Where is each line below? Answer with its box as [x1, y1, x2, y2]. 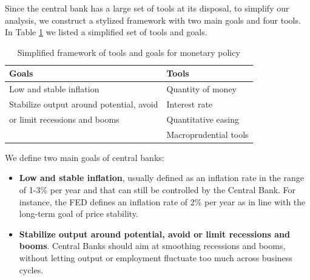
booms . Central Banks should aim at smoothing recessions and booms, [19, 239, 286, 252]
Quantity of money [166, 83, 237, 95]
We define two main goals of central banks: [5, 151, 164, 163]
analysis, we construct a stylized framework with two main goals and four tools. [5, 13, 301, 26]
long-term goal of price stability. [19, 207, 138, 220]
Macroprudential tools [166, 128, 249, 140]
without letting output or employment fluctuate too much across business [19, 251, 292, 264]
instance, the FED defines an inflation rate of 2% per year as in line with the [19, 195, 306, 208]
